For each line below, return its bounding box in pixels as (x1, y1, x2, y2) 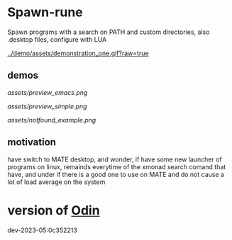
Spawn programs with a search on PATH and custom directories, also (7, 28, 210, 36)
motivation (7, 136, 57, 149)
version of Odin (7, 202, 101, 218)
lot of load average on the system (7, 178, 106, 186)
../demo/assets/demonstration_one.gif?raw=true (7, 49, 149, 57)
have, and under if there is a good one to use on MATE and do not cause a (7, 170, 225, 178)
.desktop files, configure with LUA (7, 35, 107, 43)
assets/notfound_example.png (7, 115, 96, 124)
